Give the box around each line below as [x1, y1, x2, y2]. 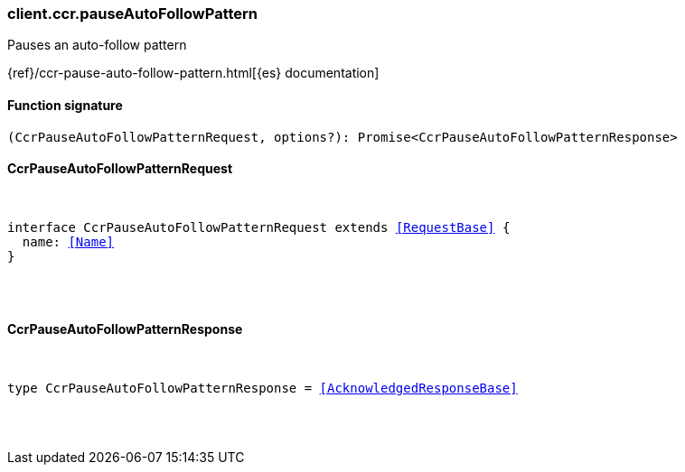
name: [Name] [22, 234, 115, 249]
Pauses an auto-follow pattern [7, 37, 187, 53]
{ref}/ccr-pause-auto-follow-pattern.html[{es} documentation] [7, 65, 380, 81]
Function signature [7, 97, 123, 113]
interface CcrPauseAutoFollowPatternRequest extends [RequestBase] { [7, 219, 511, 235]
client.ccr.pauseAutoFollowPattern [7, 5, 258, 23]
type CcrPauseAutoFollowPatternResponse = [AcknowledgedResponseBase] [7, 381, 518, 396]
